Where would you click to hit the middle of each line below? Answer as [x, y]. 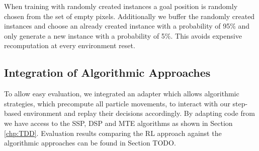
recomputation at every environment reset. [70, 45]
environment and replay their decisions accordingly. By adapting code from [139, 113]
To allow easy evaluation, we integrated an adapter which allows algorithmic [122, 94]
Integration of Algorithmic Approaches [107, 72]
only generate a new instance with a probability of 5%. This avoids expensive [123, 35]
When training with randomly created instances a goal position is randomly [121, 6]
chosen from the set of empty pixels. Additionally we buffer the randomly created [129, 16]
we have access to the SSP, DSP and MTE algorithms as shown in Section [118, 123]
